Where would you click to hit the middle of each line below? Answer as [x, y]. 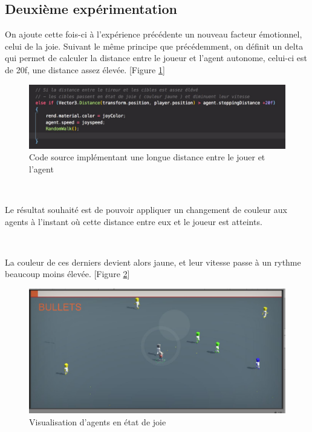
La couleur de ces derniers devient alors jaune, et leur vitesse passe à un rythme [153, 262]
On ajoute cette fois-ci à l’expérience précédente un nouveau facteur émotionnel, [154, 34]
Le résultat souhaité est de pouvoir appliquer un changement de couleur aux [146, 209]
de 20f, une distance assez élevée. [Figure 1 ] [85, 69]
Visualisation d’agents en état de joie [98, 421]
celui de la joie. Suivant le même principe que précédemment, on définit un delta [154, 46]
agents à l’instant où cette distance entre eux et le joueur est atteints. [134, 221]
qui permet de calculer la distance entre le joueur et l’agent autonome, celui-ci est [156, 58]
